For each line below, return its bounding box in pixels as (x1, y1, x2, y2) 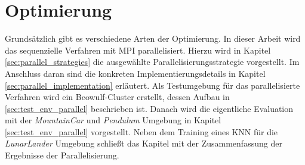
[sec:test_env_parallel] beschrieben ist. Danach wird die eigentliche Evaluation (5, 102, 294, 114)
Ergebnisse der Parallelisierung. (5, 149, 119, 161)
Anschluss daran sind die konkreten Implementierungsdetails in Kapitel (5, 67, 266, 79)
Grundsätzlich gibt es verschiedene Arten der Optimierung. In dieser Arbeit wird (5, 32, 301, 45)
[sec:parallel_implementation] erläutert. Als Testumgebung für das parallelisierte (5, 79, 300, 91)
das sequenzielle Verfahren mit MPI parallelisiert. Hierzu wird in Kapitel (5, 43, 271, 56)
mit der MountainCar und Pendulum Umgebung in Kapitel (5, 114, 221, 126)
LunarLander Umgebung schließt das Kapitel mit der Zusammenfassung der (5, 137, 282, 150)
